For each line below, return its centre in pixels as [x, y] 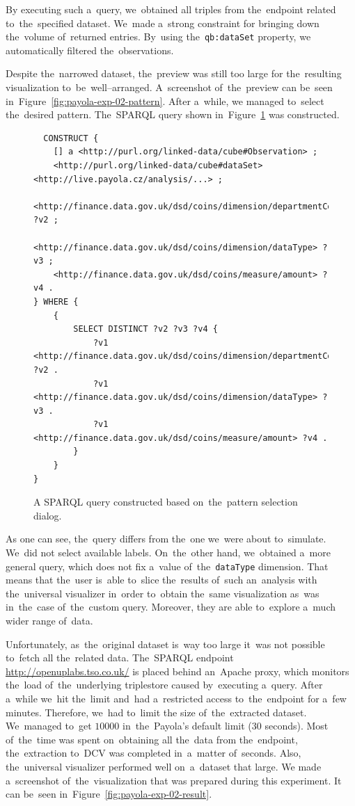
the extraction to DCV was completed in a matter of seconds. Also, [153, 753]
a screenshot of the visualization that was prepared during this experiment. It [174, 780]
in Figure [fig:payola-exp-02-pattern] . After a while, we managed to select [165, 100]
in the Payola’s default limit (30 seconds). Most [225, 726]
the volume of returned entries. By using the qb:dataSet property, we [158, 37]
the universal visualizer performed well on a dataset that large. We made [164, 766]
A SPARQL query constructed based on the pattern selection [166, 502]
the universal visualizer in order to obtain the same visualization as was [163, 593]
